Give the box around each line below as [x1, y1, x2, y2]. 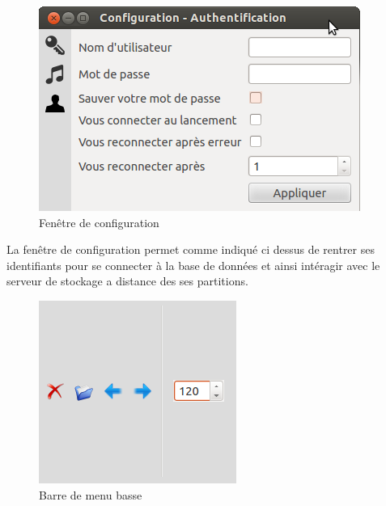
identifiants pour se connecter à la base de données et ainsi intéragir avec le [6, 256, 380, 273]
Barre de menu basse [39, 486, 142, 503]
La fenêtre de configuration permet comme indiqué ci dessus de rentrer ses [6, 241, 375, 258]
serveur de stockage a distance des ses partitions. [6, 272, 248, 289]
